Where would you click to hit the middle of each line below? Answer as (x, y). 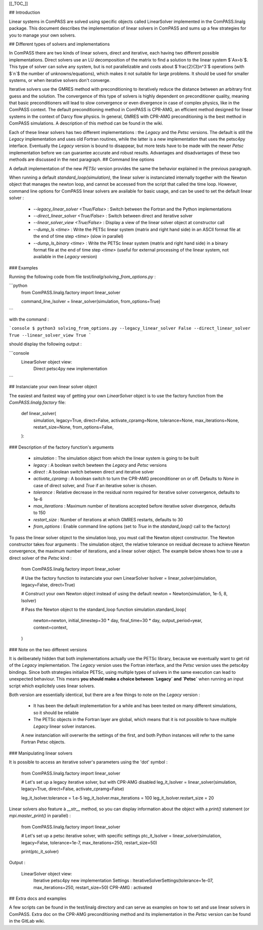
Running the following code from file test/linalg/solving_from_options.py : (82, 277)
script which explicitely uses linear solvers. (52, 686)
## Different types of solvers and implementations (59, 44)
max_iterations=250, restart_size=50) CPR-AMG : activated (93, 887)
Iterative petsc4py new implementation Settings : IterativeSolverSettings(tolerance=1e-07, (123, 881)
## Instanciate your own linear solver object (53, 387)
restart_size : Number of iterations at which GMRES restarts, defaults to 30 (108, 519)
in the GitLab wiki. (27, 921)
